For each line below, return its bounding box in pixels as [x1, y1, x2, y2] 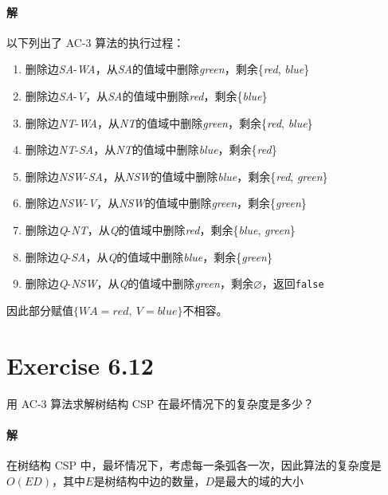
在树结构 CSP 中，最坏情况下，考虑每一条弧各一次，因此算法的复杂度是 [6, 456, 382, 473]
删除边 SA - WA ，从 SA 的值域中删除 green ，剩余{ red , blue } [25, 61, 310, 77]
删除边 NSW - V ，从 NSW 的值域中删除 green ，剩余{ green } [25, 194, 307, 211]
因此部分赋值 [6, 301, 73, 318]
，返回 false [261, 275, 324, 292]
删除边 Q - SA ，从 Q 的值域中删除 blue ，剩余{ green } [25, 248, 272, 265]
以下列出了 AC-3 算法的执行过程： [6, 33, 185, 50]
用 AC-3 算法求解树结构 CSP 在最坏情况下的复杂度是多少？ [6, 395, 314, 411]
